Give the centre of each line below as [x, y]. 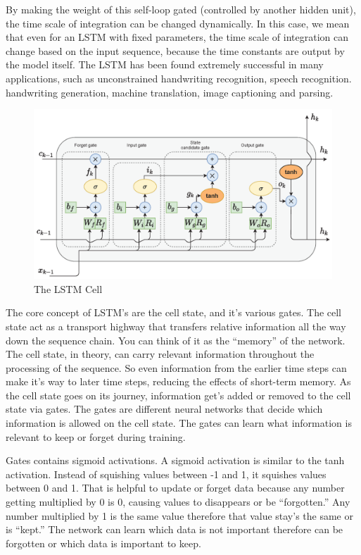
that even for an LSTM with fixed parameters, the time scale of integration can [177, 37]
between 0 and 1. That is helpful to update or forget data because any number [175, 488]
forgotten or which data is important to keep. [103, 543]
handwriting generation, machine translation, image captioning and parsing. [170, 92]
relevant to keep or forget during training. [96, 436]
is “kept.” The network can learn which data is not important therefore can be [175, 529]
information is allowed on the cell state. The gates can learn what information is [179, 423]
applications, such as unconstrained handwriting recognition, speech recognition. [179, 78]
